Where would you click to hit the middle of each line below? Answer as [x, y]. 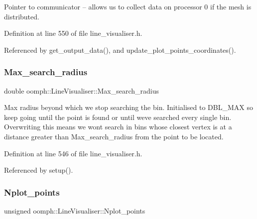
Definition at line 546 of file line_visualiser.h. [73, 153]
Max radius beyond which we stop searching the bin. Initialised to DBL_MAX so [128, 107]
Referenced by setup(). [39, 170]
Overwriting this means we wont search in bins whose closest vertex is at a [118, 127]
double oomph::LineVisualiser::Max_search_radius [82, 90]
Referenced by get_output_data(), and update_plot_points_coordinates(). [120, 50]
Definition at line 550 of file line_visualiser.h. [73, 33]
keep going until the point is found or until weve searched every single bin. [118, 117]
